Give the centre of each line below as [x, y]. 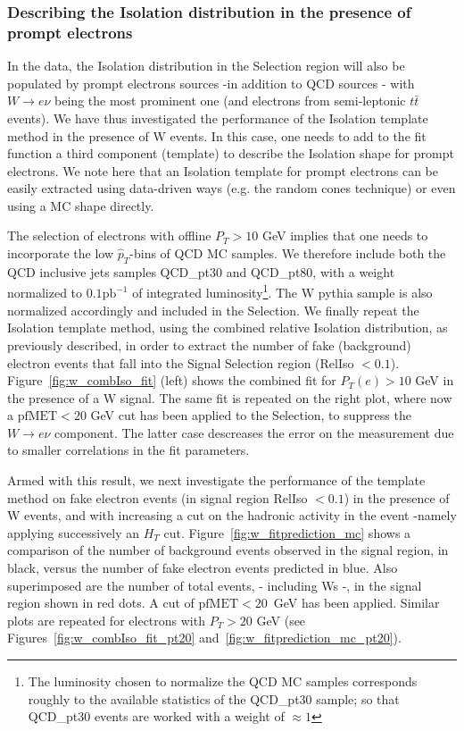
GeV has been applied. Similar [356, 603]
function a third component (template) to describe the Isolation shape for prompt [231, 153]
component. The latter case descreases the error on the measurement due [254, 432]
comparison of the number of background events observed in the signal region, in [228, 550]
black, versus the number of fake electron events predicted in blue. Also [203, 568]
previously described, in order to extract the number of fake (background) [209, 344]
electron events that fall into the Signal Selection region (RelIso [181, 362]
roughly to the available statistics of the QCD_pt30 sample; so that [214, 698]
